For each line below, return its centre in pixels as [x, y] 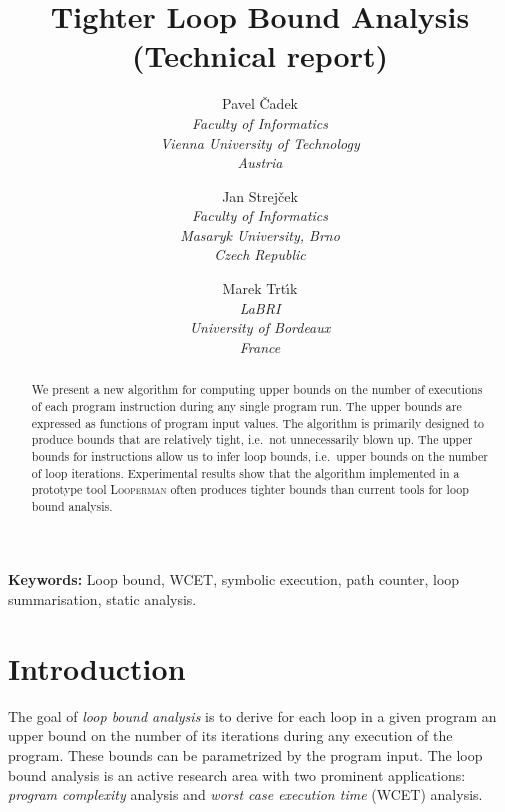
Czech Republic [260, 254]
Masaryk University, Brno [260, 234]
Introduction [97, 667]
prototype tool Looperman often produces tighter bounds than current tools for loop [250, 489]
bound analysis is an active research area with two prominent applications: [237, 774]
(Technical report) [260, 55]
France [260, 346]
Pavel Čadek [260, 103]
